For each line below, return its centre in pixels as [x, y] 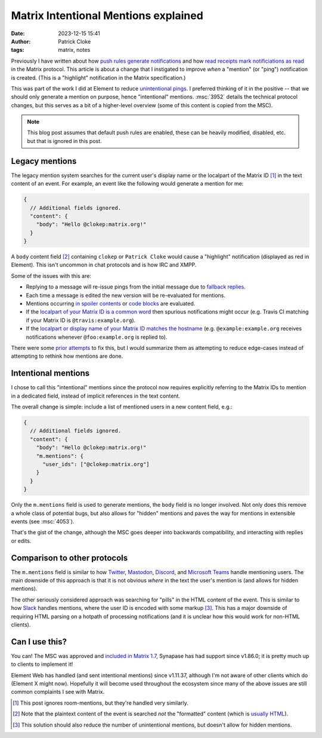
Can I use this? [39, 642]
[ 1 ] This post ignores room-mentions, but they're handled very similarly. [100, 703]
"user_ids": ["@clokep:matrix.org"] [96, 464]
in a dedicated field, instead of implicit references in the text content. [95, 396]
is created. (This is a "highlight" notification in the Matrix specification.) [98, 77]
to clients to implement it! [42, 664]
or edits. [21, 541]
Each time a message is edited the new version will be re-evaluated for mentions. [126, 295]
